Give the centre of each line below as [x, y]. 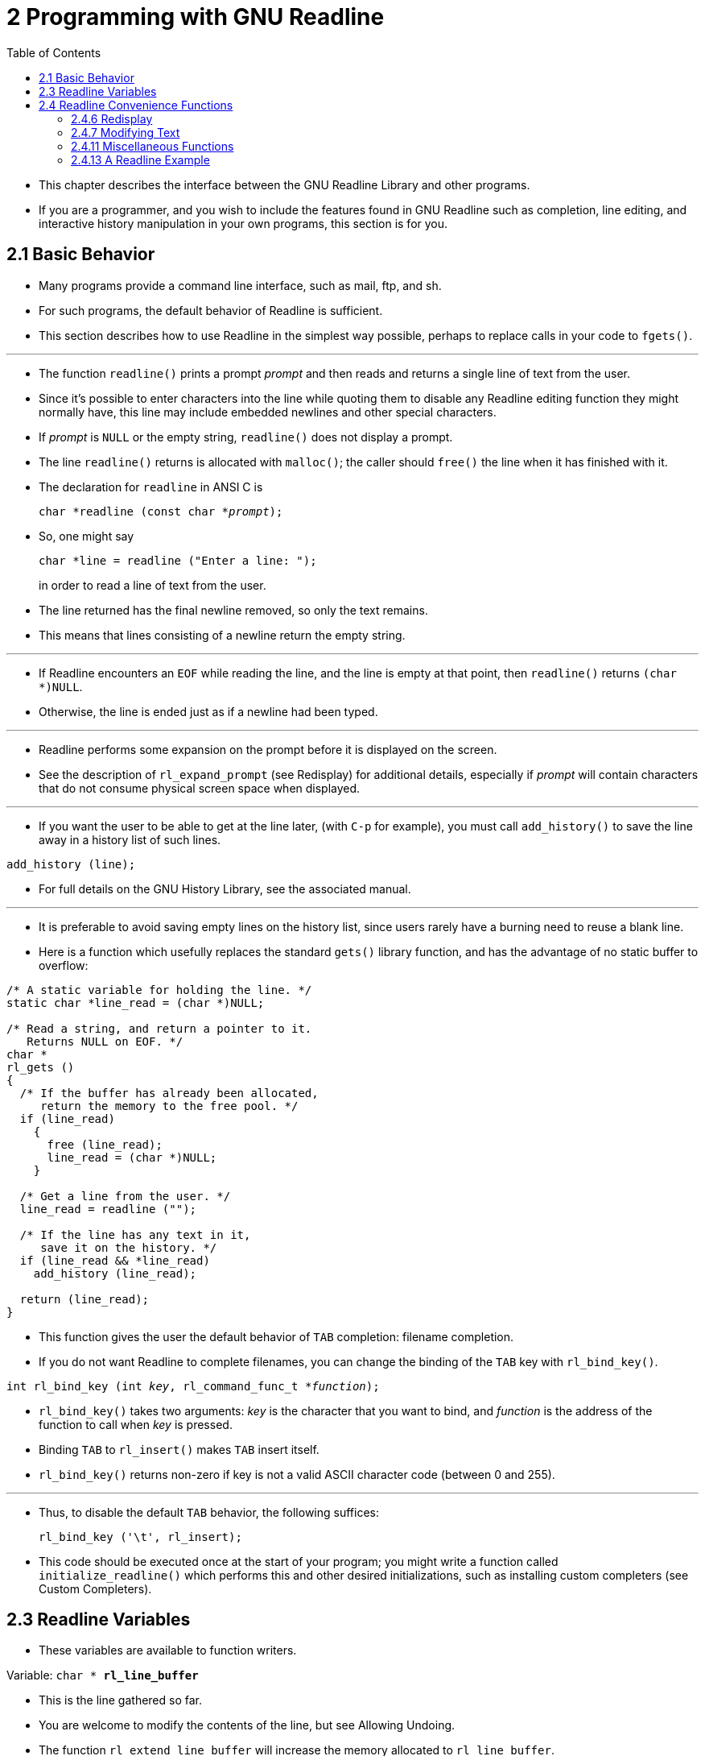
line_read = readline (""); [108, 1209]
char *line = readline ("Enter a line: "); [178, 560]
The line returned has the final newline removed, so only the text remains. [233, 610]
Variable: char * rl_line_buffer [103, 1675]
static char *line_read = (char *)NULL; [136, 1002]
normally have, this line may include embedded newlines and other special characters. [268, 412]
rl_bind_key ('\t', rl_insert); [140, 1536]
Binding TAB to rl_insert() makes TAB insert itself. [179, 1449]
